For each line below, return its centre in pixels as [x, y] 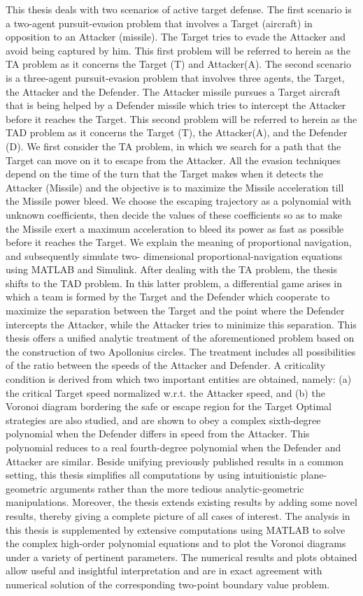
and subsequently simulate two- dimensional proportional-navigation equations [174, 255]
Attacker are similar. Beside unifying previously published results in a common [175, 461]
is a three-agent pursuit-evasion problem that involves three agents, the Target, [175, 77]
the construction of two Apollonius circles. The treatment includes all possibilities [181, 351]
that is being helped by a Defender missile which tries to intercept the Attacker [176, 105]
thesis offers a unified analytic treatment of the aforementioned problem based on [180, 338]
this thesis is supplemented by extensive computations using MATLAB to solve [176, 529]
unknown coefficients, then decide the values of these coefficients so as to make [174, 214]
